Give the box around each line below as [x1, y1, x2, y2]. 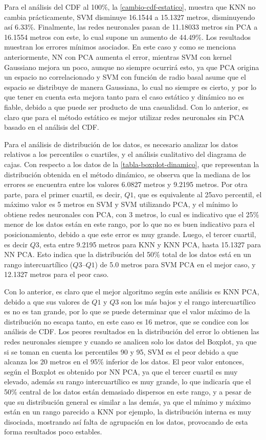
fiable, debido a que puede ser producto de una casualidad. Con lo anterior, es [4, 101, 249, 112]
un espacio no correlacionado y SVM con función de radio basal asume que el [4, 72, 246, 82]
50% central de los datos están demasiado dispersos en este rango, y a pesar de [4, 386, 251, 397]
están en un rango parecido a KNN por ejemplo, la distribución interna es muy [4, 406, 252, 417]
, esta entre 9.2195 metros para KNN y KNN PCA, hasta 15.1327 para [39, 239, 261, 249]
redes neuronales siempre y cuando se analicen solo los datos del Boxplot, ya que [4, 336, 257, 346]
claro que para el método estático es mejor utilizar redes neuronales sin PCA [4, 111, 245, 122]
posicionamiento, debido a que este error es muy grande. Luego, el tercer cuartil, [4, 229, 256, 240]
